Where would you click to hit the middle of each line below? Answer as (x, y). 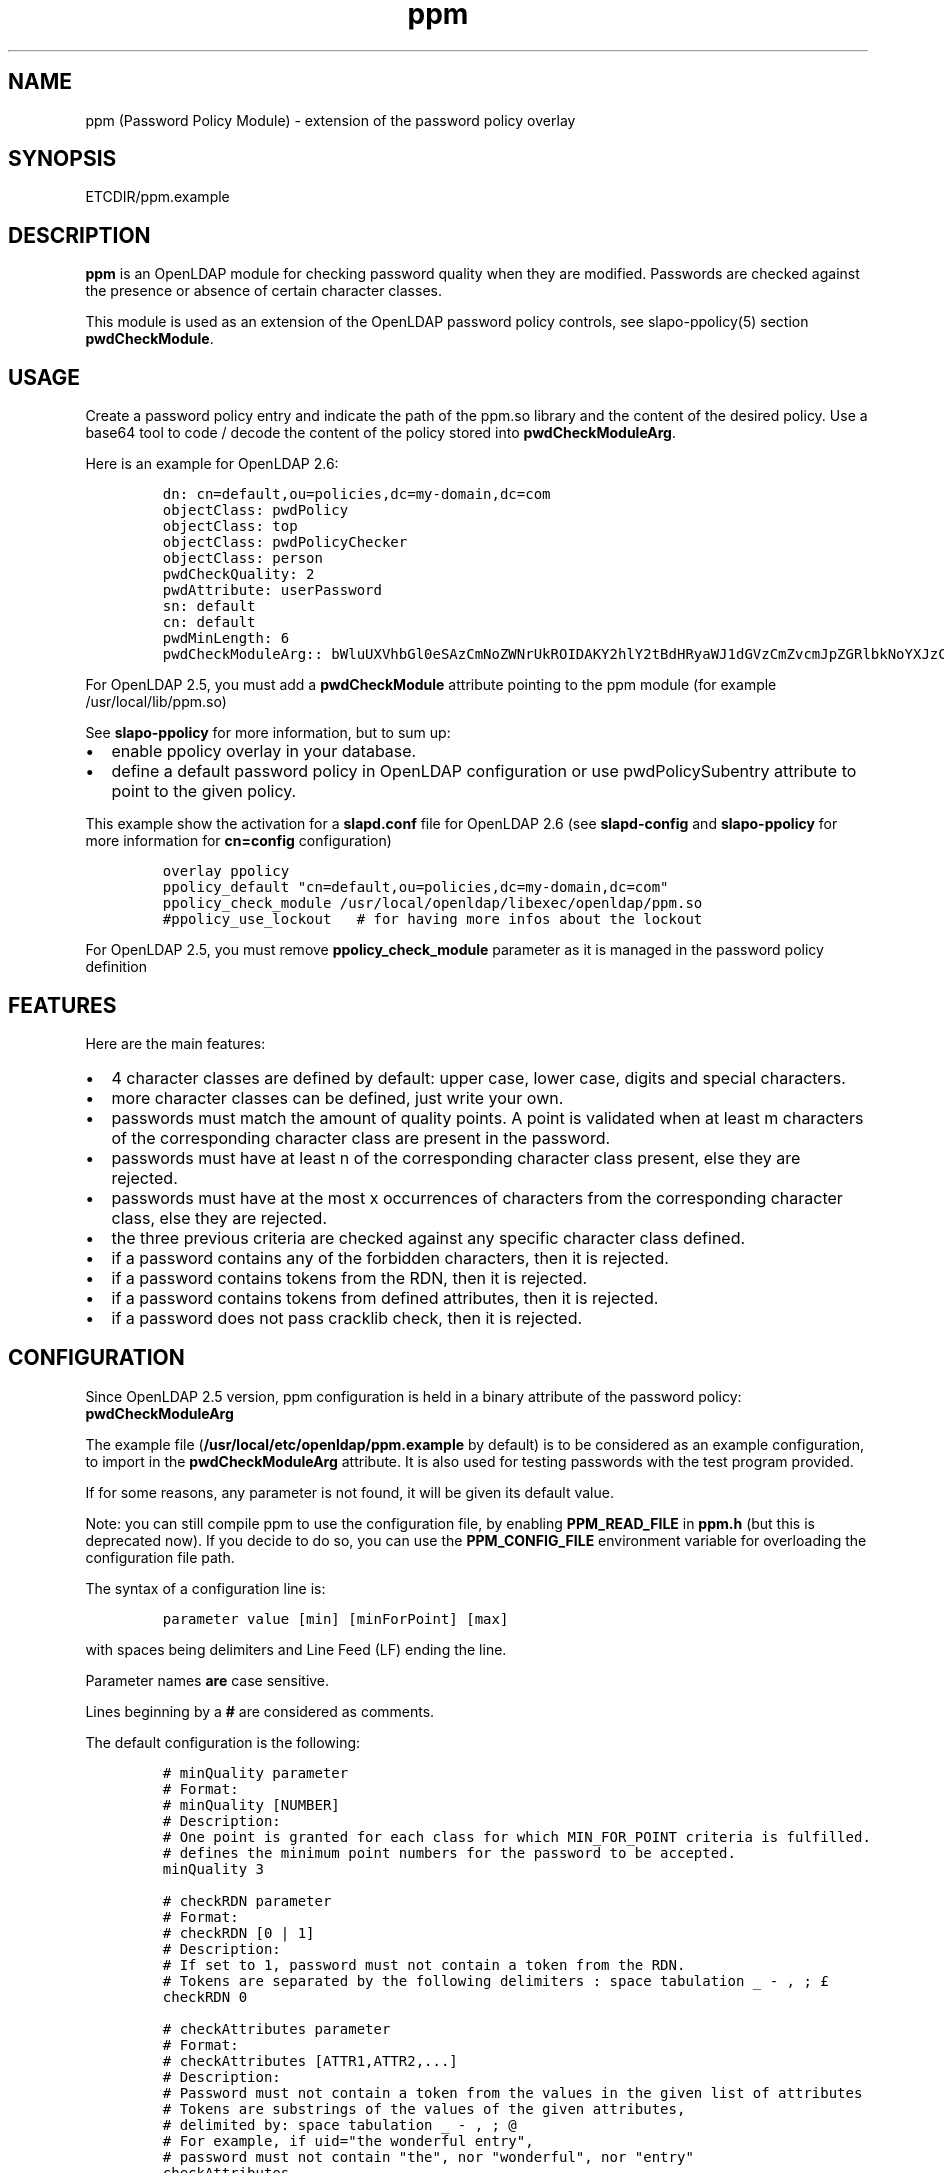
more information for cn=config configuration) (238, 841)
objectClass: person (242, 558)
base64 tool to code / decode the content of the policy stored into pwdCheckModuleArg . (380, 433)
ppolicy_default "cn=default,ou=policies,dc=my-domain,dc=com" (415, 887)
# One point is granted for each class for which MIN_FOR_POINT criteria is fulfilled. (516, 1836)
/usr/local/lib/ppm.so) (156, 702)
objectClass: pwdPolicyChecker (285, 542)
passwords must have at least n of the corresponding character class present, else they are (456, 1157)
